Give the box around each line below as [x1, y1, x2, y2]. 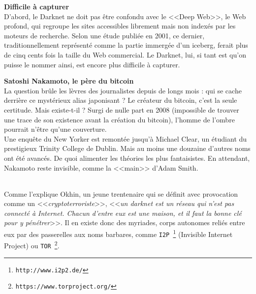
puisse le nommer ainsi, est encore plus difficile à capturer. [4, 59, 180, 69]
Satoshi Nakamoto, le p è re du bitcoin [4, 76, 134, 86]
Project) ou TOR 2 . [4, 239, 60, 251]
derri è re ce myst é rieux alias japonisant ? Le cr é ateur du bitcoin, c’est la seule [4, 95, 237, 105]
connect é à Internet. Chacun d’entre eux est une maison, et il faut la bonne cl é [4, 207, 242, 218]
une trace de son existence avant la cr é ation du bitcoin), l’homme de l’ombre [4, 114, 235, 124]
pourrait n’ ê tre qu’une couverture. [4, 124, 107, 134]
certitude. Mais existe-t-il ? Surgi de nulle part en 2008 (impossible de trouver [4, 104, 239, 115]
